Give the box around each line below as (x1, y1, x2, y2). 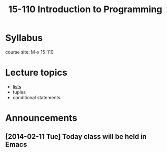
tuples (12, 89, 26, 95)
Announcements (5, 112, 78, 124)
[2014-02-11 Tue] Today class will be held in (5, 132, 147, 141)
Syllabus (5, 32, 43, 44)
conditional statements (12, 94, 61, 100)
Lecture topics (5, 67, 68, 78)
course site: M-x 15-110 (5, 49, 54, 55)
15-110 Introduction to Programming (8, 4, 162, 15)
